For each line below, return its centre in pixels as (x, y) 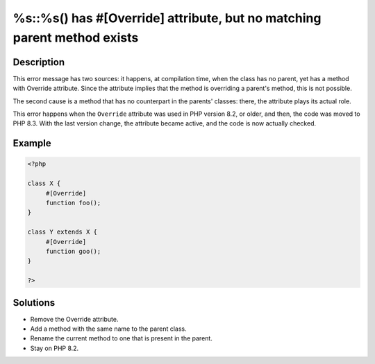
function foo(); (73, 202)
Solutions (34, 303)
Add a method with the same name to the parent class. (108, 329)
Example (32, 143)
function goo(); (73, 251)
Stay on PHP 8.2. (55, 348)
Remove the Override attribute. (74, 319)
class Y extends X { (62, 232)
